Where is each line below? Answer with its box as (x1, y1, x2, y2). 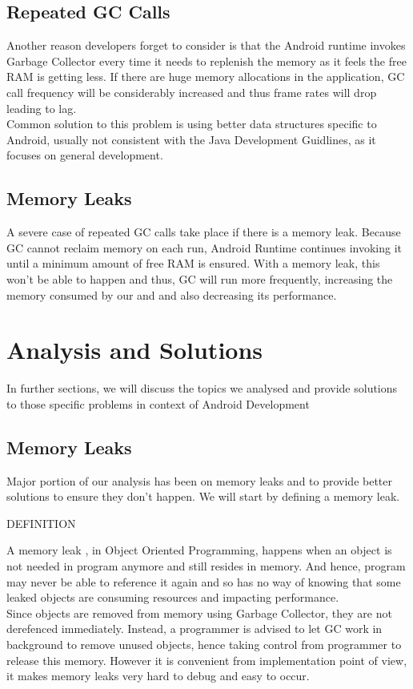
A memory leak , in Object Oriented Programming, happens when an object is (6, 542, 392, 558)
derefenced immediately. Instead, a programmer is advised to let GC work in (6, 620, 383, 637)
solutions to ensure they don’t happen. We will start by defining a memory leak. (6, 488, 400, 505)
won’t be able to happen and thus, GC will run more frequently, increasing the (6, 270, 393, 287)
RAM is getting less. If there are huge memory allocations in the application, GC (6, 68, 405, 85)
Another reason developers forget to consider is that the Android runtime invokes (6, 37, 406, 54)
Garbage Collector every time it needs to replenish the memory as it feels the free (6, 52, 407, 69)
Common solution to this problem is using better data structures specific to (6, 115, 377, 132)
